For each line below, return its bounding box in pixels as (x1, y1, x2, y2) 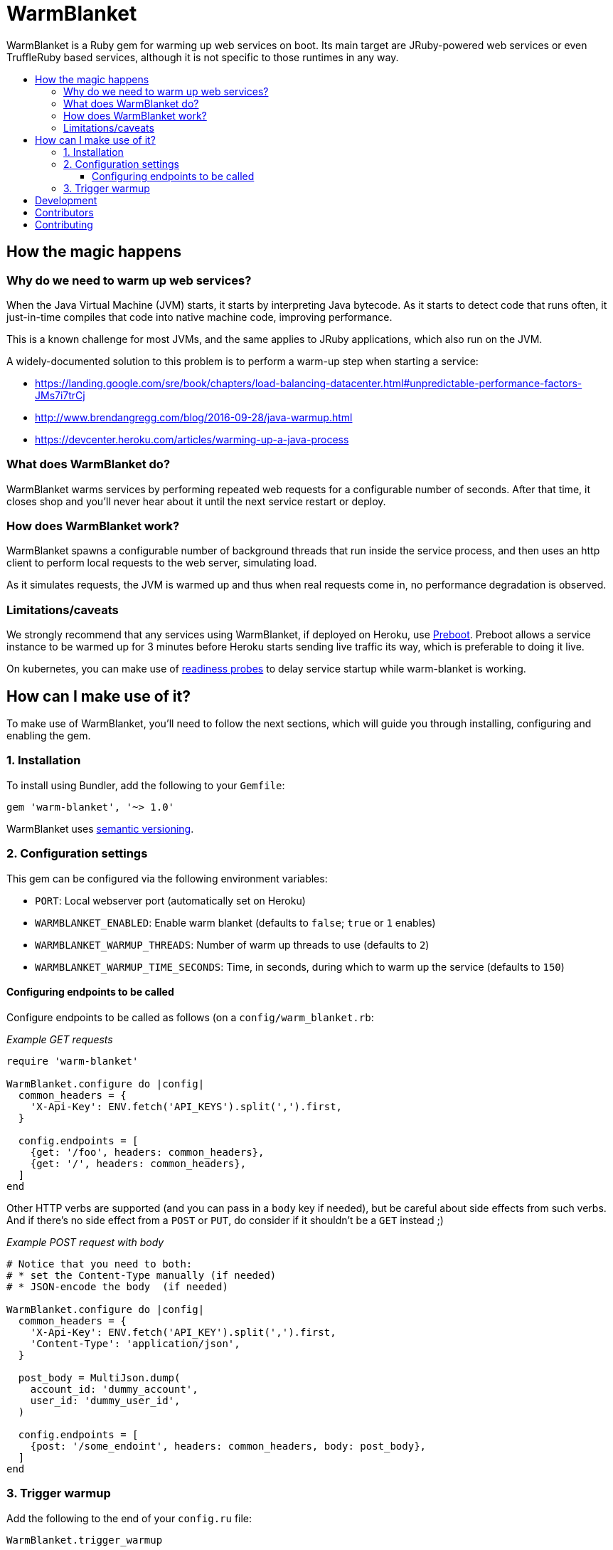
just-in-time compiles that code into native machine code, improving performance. (6, 310, 393, 323)
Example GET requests (6, 1033, 113, 1045)
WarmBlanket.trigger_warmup (6, 1534, 163, 1546)
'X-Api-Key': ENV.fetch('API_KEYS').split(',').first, (30, 1100, 343, 1112)
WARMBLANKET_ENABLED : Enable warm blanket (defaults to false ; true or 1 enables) (35, 916, 436, 929)
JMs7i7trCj (35, 389, 85, 401)
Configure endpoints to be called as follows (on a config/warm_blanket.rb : (6, 1011, 374, 1023)
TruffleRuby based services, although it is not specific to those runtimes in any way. (6, 51, 399, 63)
